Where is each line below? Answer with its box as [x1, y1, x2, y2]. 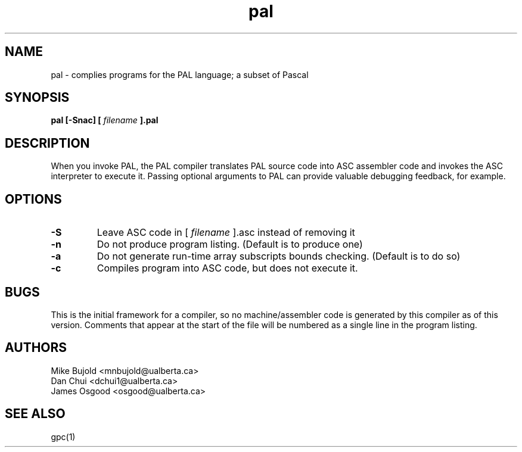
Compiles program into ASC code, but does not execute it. [97, 262, 358, 275]
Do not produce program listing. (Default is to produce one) [97, 238, 363, 251]
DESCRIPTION [5, 135, 90, 151]
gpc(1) [51, 431, 76, 442]
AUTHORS [5, 340, 67, 356]
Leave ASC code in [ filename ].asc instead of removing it [97, 226, 355, 239]
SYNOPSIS [5, 90, 70, 105]
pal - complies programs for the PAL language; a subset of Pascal [51, 69, 309, 80]
